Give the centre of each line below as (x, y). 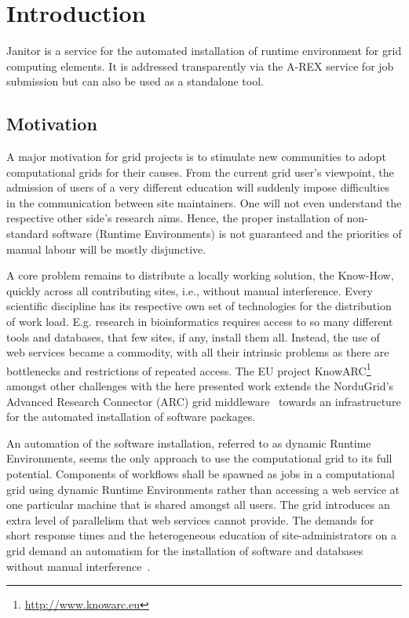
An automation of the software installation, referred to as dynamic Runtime (189, 442)
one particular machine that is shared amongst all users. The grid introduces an (198, 505)
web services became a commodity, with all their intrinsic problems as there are (198, 352)
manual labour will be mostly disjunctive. (106, 249)
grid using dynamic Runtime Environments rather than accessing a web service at (203, 489)
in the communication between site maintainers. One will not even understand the (204, 202)
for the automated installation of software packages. (131, 417)
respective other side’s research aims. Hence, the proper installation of (175, 218)
